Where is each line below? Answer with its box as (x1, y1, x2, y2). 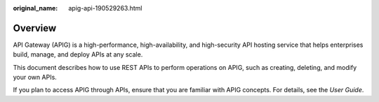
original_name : (13, 4, 58, 12)
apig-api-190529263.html (68, 4, 142, 12)
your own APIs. (13, 73, 58, 82)
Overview (13, 22, 57, 34)
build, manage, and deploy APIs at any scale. (13, 50, 143, 59)
